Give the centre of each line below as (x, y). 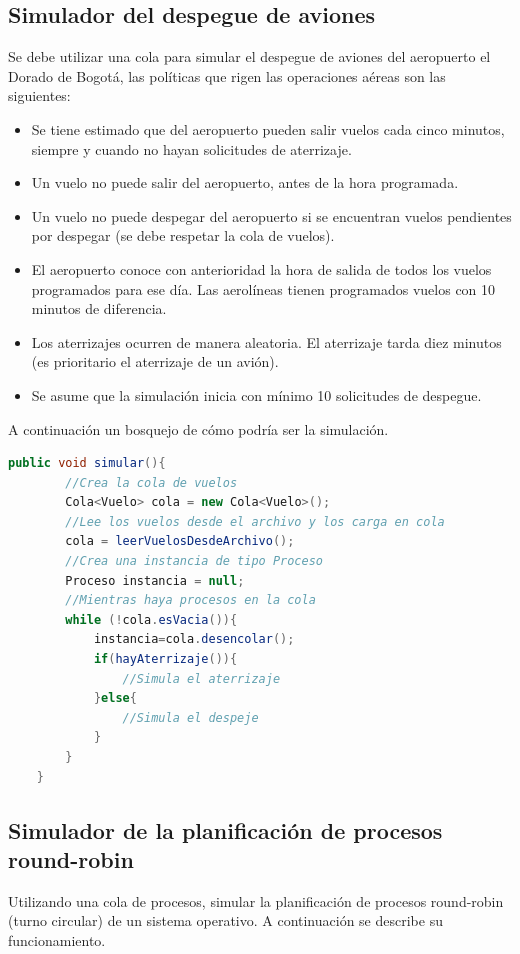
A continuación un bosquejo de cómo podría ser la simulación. (198, 428)
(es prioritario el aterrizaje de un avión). (155, 361)
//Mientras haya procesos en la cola (190, 600)
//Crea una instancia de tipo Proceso (194, 561)
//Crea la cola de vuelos (151, 482)
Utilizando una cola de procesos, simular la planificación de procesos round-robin (256, 900)
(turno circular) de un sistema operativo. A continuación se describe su (225, 920)
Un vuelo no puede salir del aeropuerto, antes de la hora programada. (245, 182)
